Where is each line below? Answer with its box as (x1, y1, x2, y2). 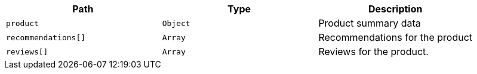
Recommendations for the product (318, 31, 473, 43)
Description (368, 3, 423, 15)
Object (162, 18, 190, 28)
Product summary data (318, 17, 421, 29)
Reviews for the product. (318, 46, 429, 57)
